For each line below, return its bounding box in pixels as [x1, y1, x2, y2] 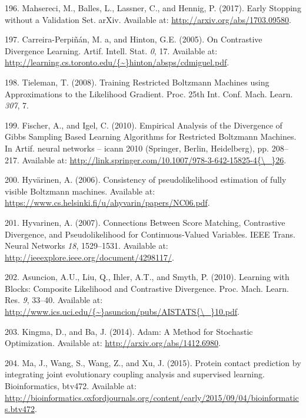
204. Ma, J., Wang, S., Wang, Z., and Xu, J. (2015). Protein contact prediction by [5, 356, 301, 368]
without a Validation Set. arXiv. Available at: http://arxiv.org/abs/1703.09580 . [5, 13, 291, 25]
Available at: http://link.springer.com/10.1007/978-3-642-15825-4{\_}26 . [22, 153, 287, 166]
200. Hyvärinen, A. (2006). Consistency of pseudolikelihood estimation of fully [5, 173, 287, 186]
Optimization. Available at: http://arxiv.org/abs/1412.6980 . [5, 337, 221, 349]
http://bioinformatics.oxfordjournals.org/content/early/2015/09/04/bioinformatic [5, 391, 299, 403]
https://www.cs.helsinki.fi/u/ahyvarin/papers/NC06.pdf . [5, 196, 210, 209]
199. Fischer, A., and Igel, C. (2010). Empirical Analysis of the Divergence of [5, 119, 282, 131]
